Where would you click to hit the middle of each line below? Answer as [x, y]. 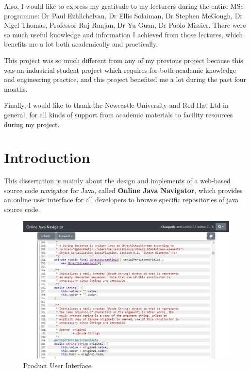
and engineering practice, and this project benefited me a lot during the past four [125, 79]
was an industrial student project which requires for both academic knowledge [120, 70]
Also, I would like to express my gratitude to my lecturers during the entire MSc [124, 6]
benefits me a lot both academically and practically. [81, 44]
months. [16, 89]
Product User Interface [57, 365]
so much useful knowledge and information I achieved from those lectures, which [123, 34]
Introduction [47, 157]
